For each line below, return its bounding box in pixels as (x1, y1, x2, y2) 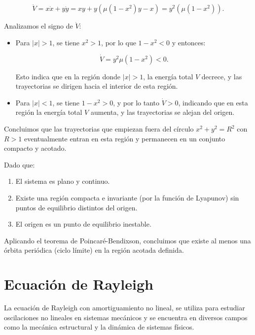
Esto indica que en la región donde (15, 71, 121, 81)
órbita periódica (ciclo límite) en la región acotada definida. (4, 245, 184, 255)
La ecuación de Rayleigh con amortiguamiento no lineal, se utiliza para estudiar (4, 302, 245, 313)
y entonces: (172, 37, 206, 47)
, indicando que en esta (178, 97, 248, 107)
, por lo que (101, 37, 136, 47)
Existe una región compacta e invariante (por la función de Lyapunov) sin (15, 192, 239, 202)
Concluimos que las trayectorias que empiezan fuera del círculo (4, 124, 194, 134)
